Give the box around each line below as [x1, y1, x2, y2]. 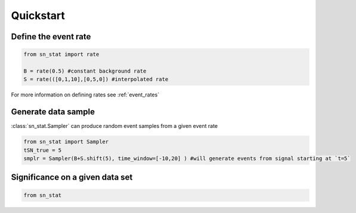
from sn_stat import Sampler [23, 139, 109, 145]
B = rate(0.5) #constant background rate [23, 67, 147, 74]
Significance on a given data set [11, 173, 133, 183]
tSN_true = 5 [23, 146, 62, 154]
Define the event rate [11, 32, 91, 42]
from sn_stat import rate [23, 51, 100, 58]
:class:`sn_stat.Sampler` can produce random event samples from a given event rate [11, 123, 218, 130]
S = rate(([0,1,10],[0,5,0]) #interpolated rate [23, 76, 169, 83]
